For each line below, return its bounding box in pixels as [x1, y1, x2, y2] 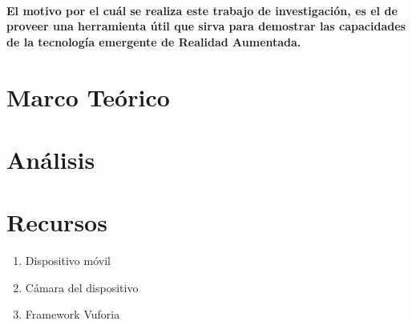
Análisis [6, 142, 95, 175]
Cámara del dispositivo [25, 279, 139, 295]
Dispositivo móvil [25, 252, 111, 269]
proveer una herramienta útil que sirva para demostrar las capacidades [6, 18, 406, 34]
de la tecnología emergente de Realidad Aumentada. [6, 33, 301, 50]
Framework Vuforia [25, 306, 120, 323]
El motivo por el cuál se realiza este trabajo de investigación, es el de [6, 2, 398, 18]
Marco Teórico [6, 80, 170, 113]
